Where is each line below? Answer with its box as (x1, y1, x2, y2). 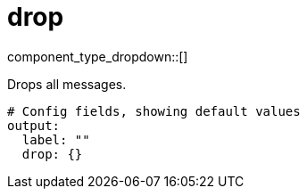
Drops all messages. (7, 76, 127, 92)
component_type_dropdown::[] (7, 48, 188, 64)
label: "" (21, 132, 90, 147)
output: (7, 118, 61, 133)
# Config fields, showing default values (7, 103, 301, 118)
